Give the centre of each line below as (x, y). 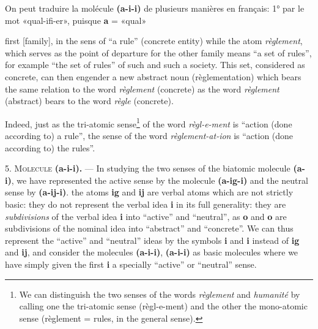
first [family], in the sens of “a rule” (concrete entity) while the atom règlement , (154, 41)
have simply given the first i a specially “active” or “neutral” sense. (131, 264)
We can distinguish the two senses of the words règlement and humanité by (160, 294)
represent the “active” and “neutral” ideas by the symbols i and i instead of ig (152, 240)
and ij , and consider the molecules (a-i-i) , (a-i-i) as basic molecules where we (152, 252)
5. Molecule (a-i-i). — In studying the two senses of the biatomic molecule (148, 168)
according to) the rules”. (50, 147)
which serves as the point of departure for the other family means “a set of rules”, (158, 52)
